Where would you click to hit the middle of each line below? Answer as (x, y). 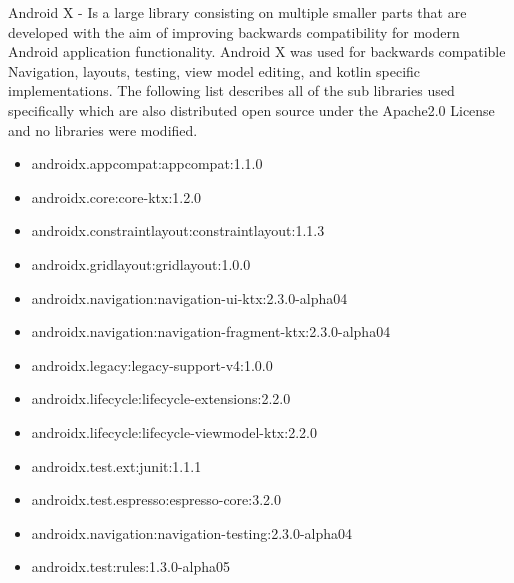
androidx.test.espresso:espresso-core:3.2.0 (156, 499)
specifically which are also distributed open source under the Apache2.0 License (251, 109)
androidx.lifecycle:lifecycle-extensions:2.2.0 (161, 398)
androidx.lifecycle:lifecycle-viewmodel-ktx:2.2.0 (174, 431)
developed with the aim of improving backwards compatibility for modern (234, 31)
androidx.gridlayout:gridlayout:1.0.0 (141, 263)
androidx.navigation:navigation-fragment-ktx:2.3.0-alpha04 (211, 331)
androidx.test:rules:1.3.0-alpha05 (131, 566)
